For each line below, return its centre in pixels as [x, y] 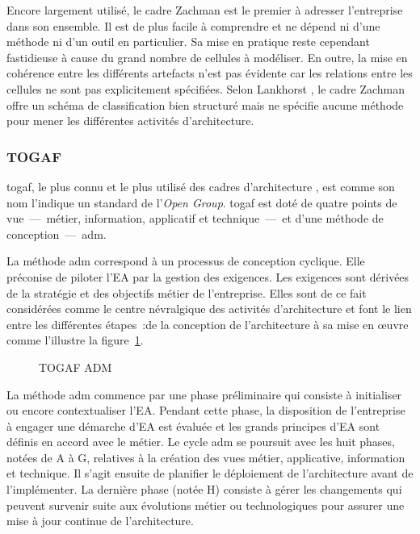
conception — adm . [57, 234]
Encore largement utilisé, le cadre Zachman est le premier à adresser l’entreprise [205, 10]
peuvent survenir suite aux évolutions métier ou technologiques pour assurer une [206, 505]
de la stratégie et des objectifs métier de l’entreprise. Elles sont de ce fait [187, 292]
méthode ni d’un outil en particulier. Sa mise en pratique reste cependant [188, 42]
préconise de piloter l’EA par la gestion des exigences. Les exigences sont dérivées [208, 276]
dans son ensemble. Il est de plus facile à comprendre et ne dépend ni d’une [193, 25]
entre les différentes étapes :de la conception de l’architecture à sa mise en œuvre [208, 324]
